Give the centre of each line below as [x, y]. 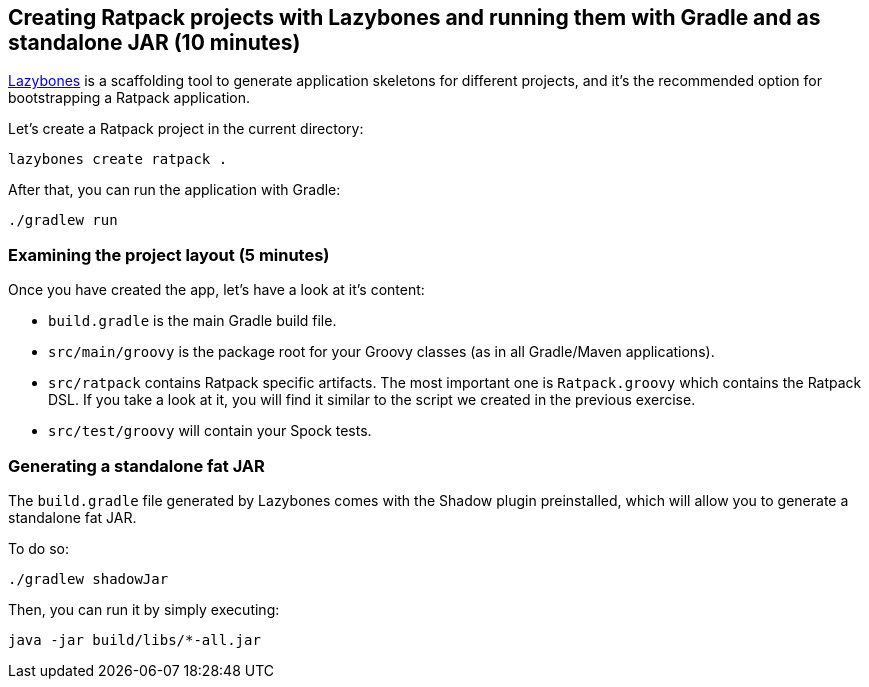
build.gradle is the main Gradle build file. [192, 321]
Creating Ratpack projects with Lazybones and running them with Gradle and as [414, 17]
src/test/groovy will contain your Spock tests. [210, 431]
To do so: [38, 548]
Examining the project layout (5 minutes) [169, 254]
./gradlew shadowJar [88, 578]
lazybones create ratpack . [118, 159]
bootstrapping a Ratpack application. [129, 98]
